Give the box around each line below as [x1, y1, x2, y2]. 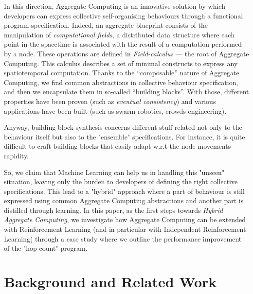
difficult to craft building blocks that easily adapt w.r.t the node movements [4, 141, 231, 151]
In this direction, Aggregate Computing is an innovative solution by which [4, 1, 225, 11]
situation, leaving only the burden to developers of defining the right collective [4, 176, 238, 187]
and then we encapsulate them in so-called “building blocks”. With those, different [4, 86, 249, 97]
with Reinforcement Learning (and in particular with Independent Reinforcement [4, 224, 246, 234]
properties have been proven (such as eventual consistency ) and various [4, 96, 216, 106]
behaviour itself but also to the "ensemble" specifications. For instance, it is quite [4, 131, 245, 141]
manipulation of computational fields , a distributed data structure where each [4, 29, 235, 39]
